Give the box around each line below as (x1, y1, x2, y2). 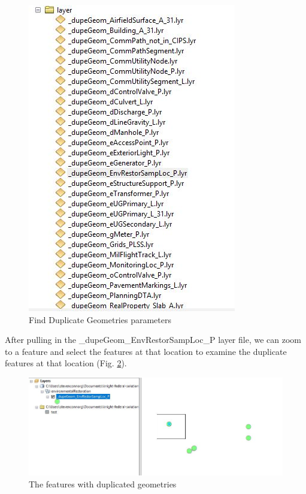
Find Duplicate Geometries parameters (29, 313, 171, 326)
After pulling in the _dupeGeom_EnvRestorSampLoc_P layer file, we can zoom (5, 333, 301, 346)
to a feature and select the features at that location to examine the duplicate (5, 345, 287, 357)
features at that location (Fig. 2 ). (5, 357, 127, 369)
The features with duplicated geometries (29, 477, 177, 490)
